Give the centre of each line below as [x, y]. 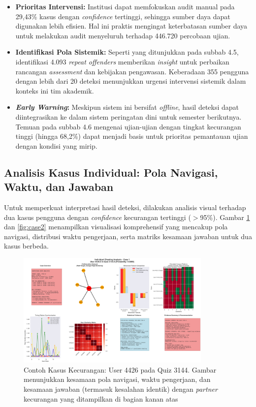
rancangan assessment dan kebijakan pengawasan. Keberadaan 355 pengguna [132, 71]
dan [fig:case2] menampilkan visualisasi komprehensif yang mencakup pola [116, 227]
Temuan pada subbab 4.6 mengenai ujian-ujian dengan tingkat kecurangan [128, 126]
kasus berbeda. [26, 246]
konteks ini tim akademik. [55, 90]
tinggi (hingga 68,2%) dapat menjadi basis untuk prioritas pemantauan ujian [132, 136]
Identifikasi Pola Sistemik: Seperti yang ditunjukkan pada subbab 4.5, [127, 52]
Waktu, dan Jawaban [59, 187]
